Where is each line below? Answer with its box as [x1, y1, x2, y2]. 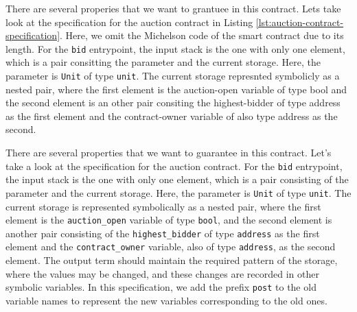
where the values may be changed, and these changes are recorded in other [5, 266, 319, 280]
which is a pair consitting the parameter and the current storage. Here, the [5, 55, 321, 69]
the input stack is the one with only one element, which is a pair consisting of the [5, 172, 349, 187]
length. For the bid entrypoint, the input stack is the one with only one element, [5, 41, 345, 56]
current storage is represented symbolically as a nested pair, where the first [5, 199, 321, 213]
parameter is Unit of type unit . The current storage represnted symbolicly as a [5, 69, 340, 83]
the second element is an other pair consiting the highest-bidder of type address [5, 95, 341, 110]
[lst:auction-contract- [255, 14, 344, 29]
